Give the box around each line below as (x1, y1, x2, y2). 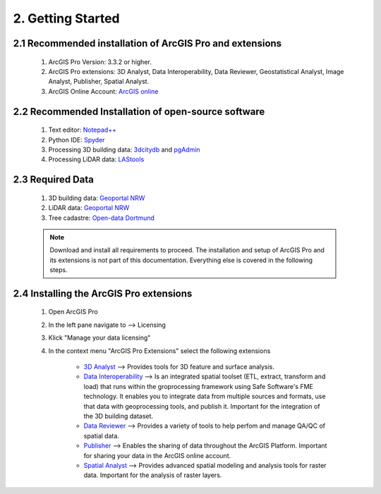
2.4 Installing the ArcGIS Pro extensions (13, 288, 193, 300)
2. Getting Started (13, 11, 120, 26)
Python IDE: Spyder (48, 135, 105, 144)
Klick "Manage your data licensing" (48, 333, 151, 342)
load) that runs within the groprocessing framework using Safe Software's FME (83, 382, 313, 390)
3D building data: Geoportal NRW (48, 194, 145, 202)
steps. (49, 266, 68, 274)
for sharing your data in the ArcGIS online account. (83, 451, 231, 459)
